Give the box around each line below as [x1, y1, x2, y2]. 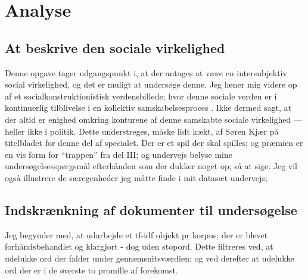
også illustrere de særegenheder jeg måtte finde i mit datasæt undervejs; [5, 171, 267, 183]
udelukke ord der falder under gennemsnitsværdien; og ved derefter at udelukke [5, 251, 294, 264]
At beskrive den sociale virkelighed [5, 38, 225, 57]
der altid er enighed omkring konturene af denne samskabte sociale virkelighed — [5, 113, 302, 125]
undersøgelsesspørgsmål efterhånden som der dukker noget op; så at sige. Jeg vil [5, 160, 297, 172]
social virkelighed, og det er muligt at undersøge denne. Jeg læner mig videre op [5, 78, 297, 91]
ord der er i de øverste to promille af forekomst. [5, 263, 178, 276]
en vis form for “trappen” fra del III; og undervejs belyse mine [5, 148, 232, 160]
